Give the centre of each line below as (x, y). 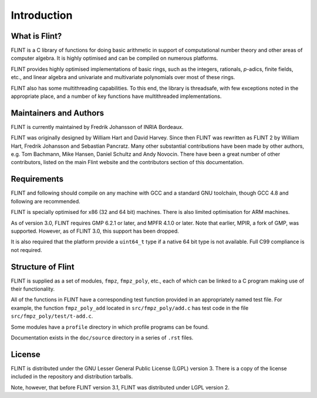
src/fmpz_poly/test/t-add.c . (52, 316)
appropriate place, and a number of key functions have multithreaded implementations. (116, 96)
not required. (26, 250)
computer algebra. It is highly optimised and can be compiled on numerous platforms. (114, 58)
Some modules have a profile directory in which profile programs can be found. (110, 327)
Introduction (42, 15)
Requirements (37, 179)
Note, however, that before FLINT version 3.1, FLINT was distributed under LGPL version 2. (120, 387)
